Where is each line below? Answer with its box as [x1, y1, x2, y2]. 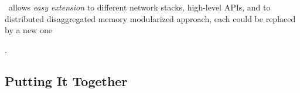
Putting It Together [5, 71, 128, 90]
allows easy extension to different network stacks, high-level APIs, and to [8, 1, 271, 13]
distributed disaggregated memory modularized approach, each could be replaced [5, 12, 296, 24]
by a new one [5, 24, 52, 36]
